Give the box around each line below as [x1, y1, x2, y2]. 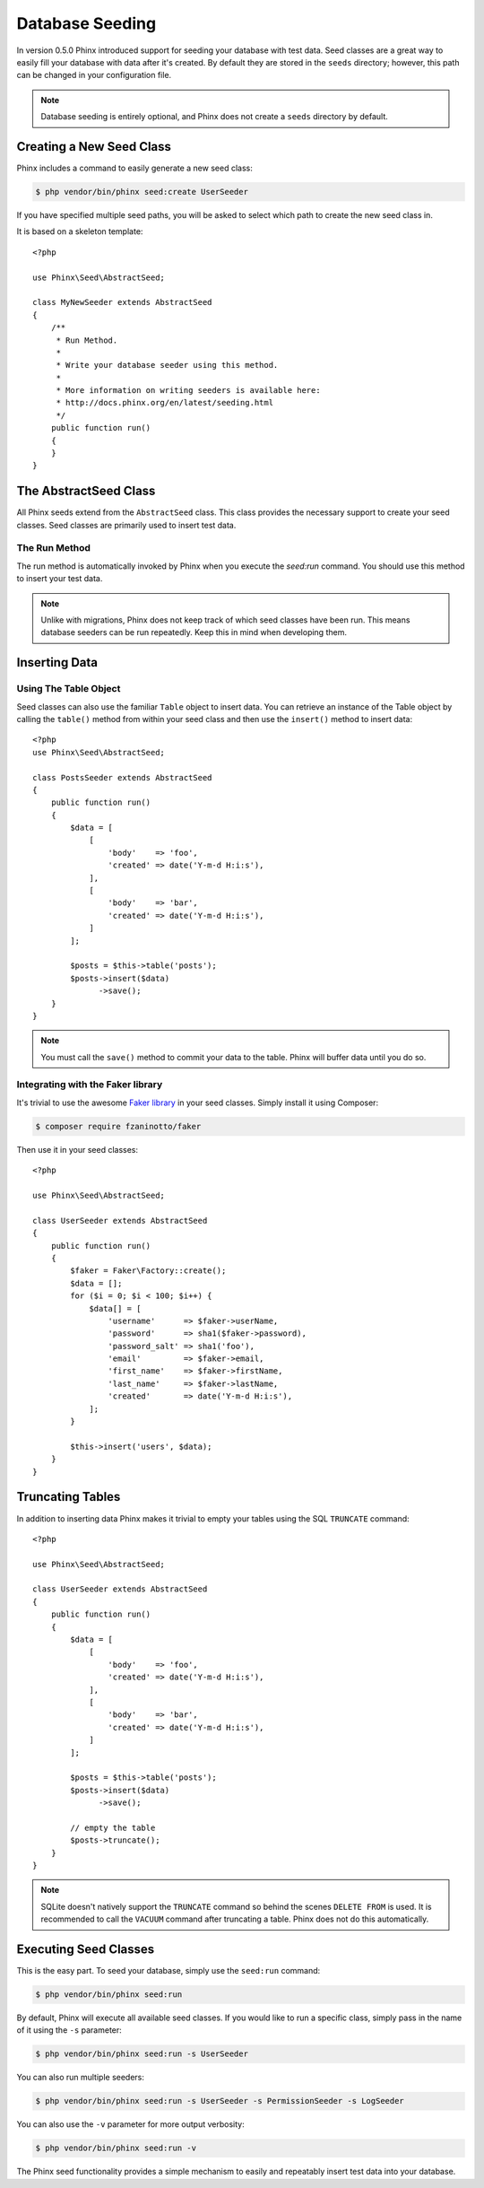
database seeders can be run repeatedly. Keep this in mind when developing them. [40, 627, 347, 638]
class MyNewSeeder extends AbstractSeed [32, 297, 212, 308]
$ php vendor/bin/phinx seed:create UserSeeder [35, 187, 248, 196]
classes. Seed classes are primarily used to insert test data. [16, 519, 237, 530]
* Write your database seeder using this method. [56, 360, 279, 370]
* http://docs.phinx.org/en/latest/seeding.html [56, 397, 273, 408]
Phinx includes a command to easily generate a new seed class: [16, 162, 253, 174]
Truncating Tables [16, 1489, 121, 1504]
